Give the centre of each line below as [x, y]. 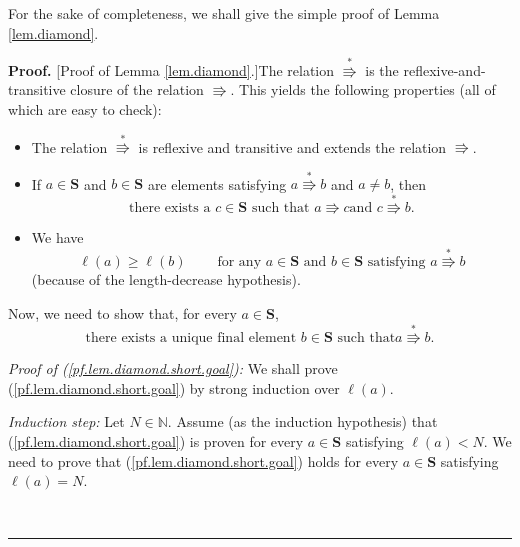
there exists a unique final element [191, 338]
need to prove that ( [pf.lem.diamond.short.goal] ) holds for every [203, 460]
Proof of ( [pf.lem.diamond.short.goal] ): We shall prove [173, 368]
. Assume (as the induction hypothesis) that [302, 421]
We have [57, 237]
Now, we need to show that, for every [122, 313]
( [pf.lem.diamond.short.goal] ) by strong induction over [174, 387]
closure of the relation [137, 89]
